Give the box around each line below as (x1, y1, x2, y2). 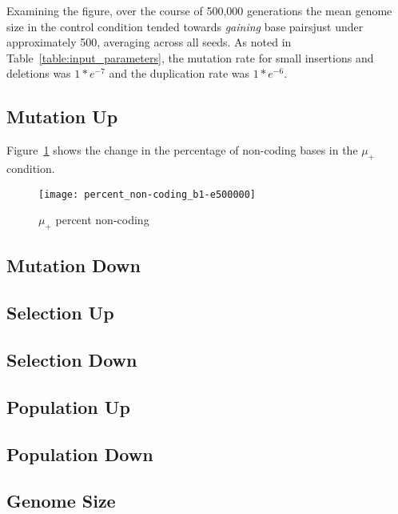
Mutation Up (6, 104, 118, 129)
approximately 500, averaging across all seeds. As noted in (6, 34, 292, 50)
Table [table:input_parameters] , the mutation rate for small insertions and (6, 49, 374, 66)
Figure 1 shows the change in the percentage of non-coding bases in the (6, 142, 358, 159)
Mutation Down (6, 253, 141, 278)
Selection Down (6, 347, 137, 371)
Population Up (6, 394, 130, 419)
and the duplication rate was (109, 65, 249, 82)
